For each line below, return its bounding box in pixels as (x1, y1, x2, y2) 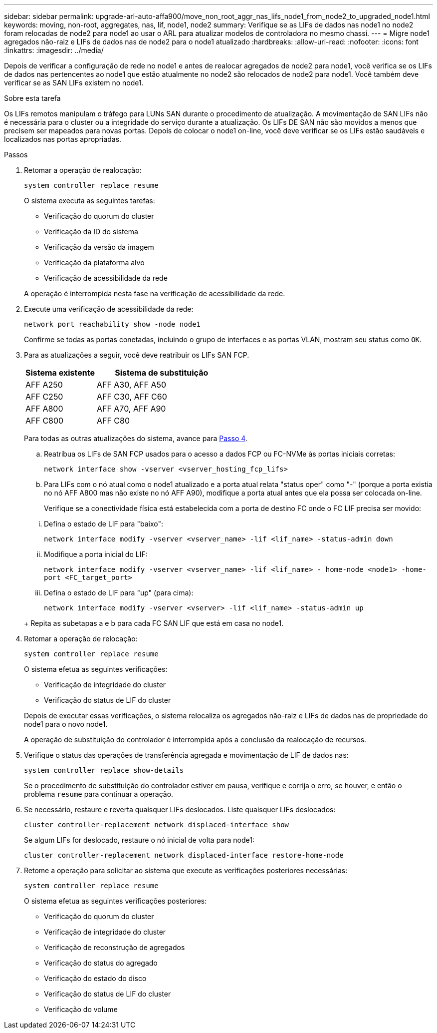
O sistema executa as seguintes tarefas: (24, 196, 155, 205)
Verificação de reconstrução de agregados (44, 943, 185, 952)
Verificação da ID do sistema (44, 227, 138, 236)
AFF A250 (25, 380, 63, 390)
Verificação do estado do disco (44, 974, 147, 983)
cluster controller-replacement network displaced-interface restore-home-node (24, 851, 344, 859)
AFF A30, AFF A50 (96, 380, 167, 390)
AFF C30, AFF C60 (96, 392, 167, 402)
